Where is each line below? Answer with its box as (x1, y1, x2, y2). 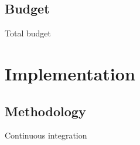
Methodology (5, 102, 86, 120)
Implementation (5, 61, 135, 85)
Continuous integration (5, 129, 87, 141)
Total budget (5, 27, 51, 39)
